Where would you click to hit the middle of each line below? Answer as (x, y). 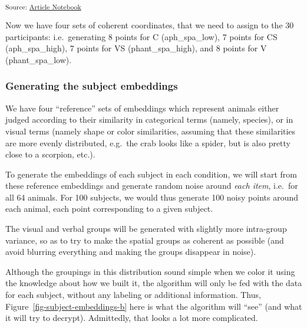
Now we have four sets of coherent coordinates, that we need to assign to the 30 (150, 25)
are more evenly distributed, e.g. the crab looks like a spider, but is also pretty (148, 142)
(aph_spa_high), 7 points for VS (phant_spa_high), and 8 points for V (136, 48)
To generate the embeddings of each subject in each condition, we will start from (151, 174)
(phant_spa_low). (39, 59)
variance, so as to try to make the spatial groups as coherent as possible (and (145, 240)
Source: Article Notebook (43, 6)
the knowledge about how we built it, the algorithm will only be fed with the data (154, 283)
